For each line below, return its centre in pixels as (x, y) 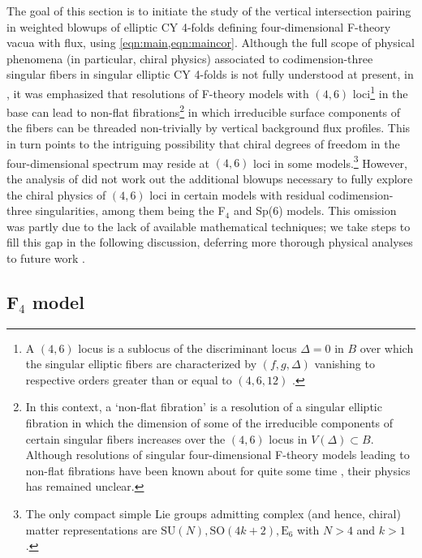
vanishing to (344, 364)
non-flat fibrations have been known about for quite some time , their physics (218, 470)
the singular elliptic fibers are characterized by (141, 364)
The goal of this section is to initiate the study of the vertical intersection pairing (209, 11)
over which (387, 348)
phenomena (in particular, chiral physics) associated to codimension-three (190, 58)
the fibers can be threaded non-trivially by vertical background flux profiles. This (209, 128)
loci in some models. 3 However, (331, 161)
